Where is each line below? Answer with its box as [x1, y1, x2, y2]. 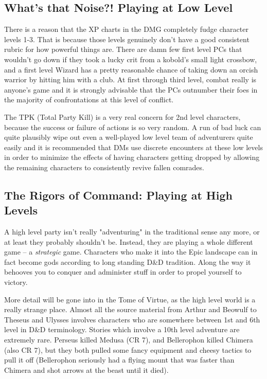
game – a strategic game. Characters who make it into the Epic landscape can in [4, 246, 258, 257]
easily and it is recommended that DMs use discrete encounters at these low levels [4, 141, 263, 152]
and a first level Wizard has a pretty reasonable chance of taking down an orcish [4, 64, 258, 75]
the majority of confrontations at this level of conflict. [4, 94, 174, 105]
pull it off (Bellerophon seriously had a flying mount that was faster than [4, 354, 235, 365]
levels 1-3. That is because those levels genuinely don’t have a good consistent [4, 33, 250, 44]
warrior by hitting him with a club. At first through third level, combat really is [4, 74, 257, 85]
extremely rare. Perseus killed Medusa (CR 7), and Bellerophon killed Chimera [4, 334, 253, 345]
